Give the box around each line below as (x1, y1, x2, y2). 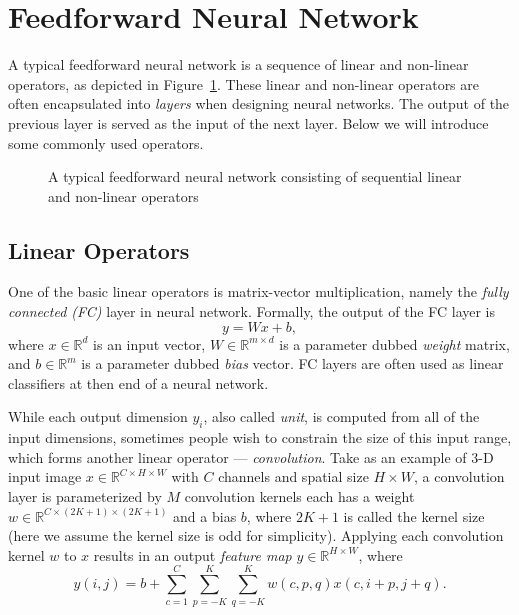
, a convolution (414, 466, 505, 487)
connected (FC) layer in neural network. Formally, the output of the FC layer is (8, 301, 496, 322)
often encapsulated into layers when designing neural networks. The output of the (8, 93, 510, 114)
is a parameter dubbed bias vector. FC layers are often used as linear (81, 353, 504, 374)
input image (8, 466, 82, 487)
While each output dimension (8, 406, 188, 427)
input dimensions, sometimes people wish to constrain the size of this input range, (8, 427, 512, 448)
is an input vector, (93, 333, 206, 354)
